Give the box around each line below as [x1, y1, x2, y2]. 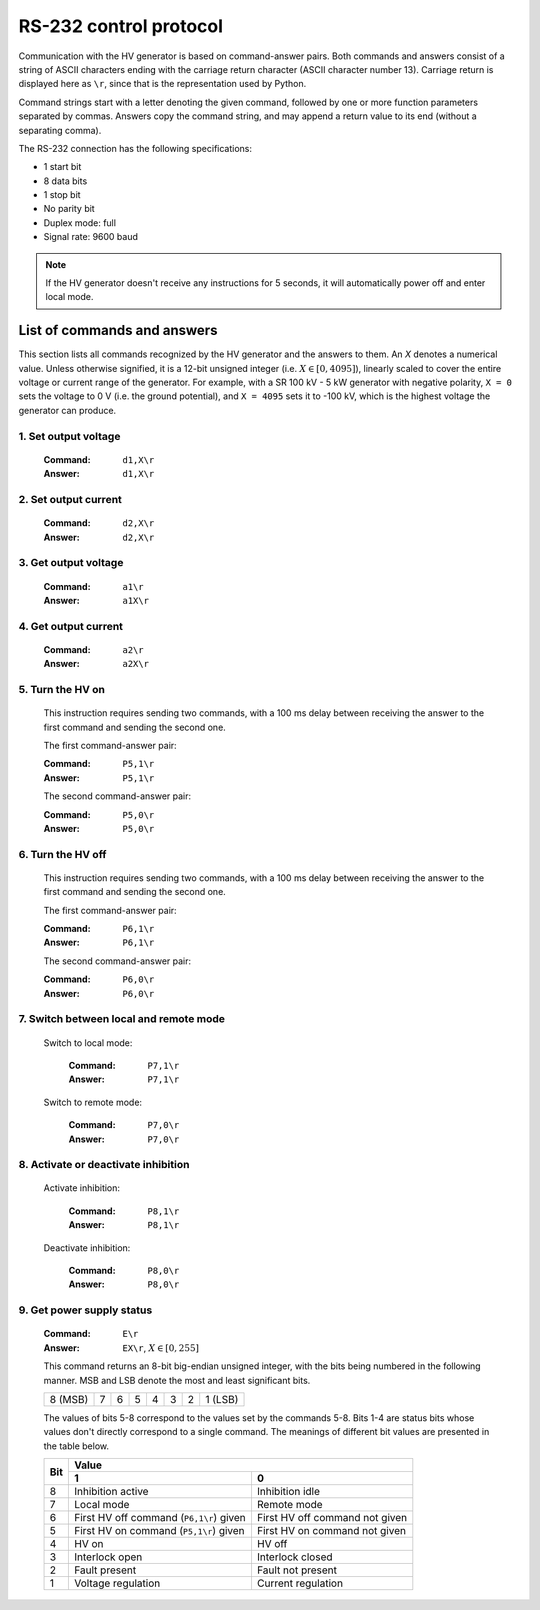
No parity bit [43, 203, 95, 215]
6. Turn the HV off [18, 847, 107, 861]
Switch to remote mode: [43, 1096, 143, 1108]
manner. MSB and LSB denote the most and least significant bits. [43, 1374, 311, 1386]
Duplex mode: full [43, 216, 117, 229]
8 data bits [43, 175, 88, 187]
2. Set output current [18, 492, 122, 506]
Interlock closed [256, 1550, 334, 1564]
